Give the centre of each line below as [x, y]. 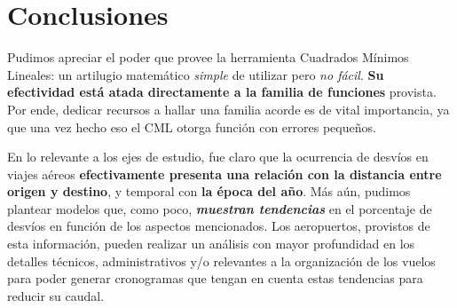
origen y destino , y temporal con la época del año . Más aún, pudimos [209, 191]
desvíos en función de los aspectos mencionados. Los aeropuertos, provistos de [219, 226]
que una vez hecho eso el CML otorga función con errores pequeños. [192, 126]
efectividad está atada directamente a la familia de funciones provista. [222, 92]
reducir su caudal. [56, 295]
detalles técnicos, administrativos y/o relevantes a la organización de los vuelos [221, 261]
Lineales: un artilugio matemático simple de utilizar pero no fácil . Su [196, 74]
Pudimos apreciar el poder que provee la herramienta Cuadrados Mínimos [208, 57]
